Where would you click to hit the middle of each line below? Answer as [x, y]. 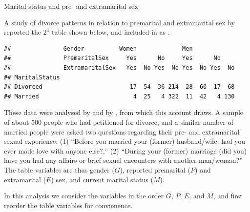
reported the [22, 32]
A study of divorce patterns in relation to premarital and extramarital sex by [120, 22]
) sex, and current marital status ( [102, 179]
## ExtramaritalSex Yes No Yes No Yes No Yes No [119, 67]
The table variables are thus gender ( [59, 169]
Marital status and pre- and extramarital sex [71, 6]
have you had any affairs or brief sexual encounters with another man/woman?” [123, 160]
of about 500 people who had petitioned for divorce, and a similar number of [119, 122]
